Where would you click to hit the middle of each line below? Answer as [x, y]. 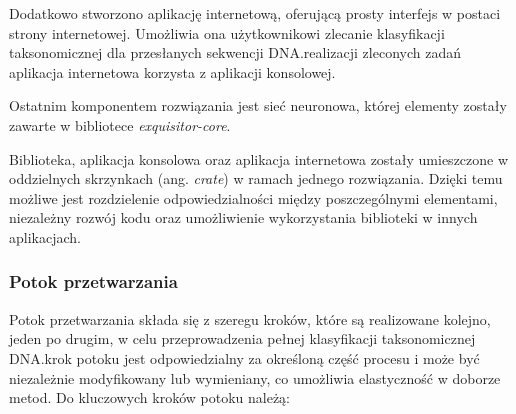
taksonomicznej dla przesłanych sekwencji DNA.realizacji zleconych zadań [235, 52]
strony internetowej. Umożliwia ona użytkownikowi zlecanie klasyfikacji [227, 32]
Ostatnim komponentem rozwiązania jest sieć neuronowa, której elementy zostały [258, 105]
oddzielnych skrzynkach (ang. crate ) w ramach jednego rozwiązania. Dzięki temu [256, 178]
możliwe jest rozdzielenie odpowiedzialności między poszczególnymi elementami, [253, 197]
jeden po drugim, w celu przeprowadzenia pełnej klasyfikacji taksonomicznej [242, 338]
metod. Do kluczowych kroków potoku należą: [150, 397]
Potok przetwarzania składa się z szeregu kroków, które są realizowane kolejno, [250, 318]
